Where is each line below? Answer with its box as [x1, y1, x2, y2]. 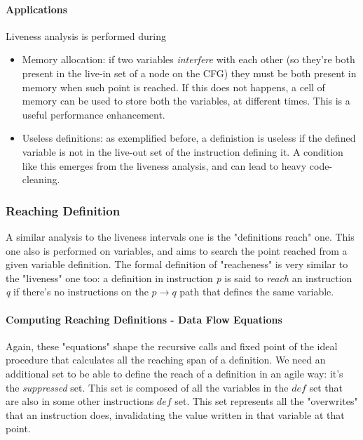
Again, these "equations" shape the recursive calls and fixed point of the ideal [6, 338, 338, 353]
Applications [6, 1, 68, 16]
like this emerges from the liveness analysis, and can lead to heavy [22, 158, 307, 173]
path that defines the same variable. [179, 284, 334, 299]
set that [309, 380, 343, 394]
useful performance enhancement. [22, 107, 165, 121]
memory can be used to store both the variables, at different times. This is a [22, 93, 350, 108]
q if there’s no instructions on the [6, 284, 149, 299]
